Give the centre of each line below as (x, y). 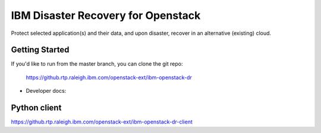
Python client (36, 108)
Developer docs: (46, 91)
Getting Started (40, 50)
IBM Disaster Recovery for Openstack (106, 15)
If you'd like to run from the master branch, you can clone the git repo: (97, 64)
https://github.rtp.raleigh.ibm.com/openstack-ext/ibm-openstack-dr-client (102, 122)
